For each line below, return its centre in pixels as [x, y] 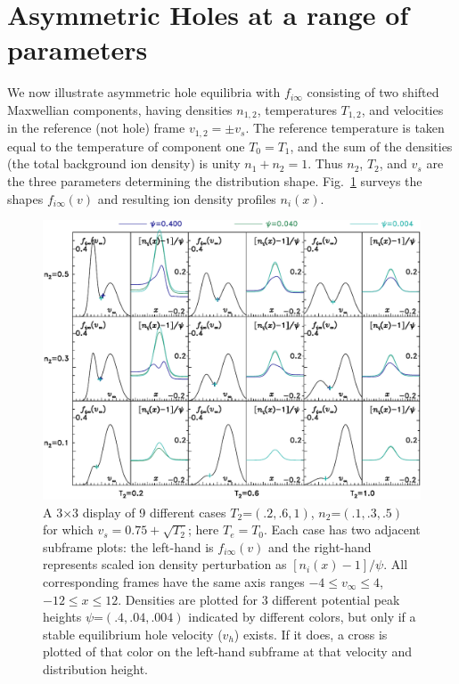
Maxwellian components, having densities [120, 109]
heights [62, 617]
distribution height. [95, 668]
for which [68, 529]
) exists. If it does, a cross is [311, 634]
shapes [25, 198]
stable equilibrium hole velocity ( [133, 634]
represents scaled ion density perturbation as [165, 564]
